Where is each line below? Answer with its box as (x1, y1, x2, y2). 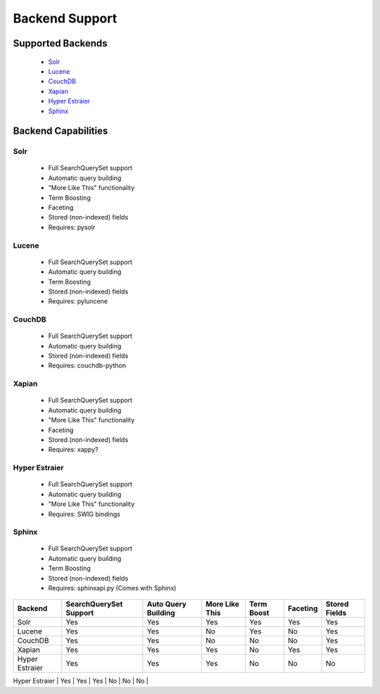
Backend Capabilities (13, 125, 108, 137)
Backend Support (13, 11, 118, 26)
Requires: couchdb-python (48, 361, 127, 370)
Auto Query (146, 599, 186, 609)
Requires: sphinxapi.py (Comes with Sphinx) (48, 584, 177, 593)
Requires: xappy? (48, 446, 99, 454)
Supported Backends (13, 37, 108, 49)
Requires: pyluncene (48, 297, 108, 305)
